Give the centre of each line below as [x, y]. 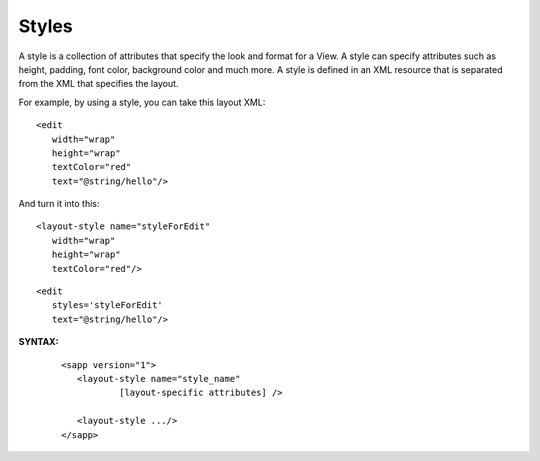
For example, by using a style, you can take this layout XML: [142, 102]
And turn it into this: [59, 204]
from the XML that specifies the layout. [98, 84]
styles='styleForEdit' [107, 305]
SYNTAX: [38, 342]
